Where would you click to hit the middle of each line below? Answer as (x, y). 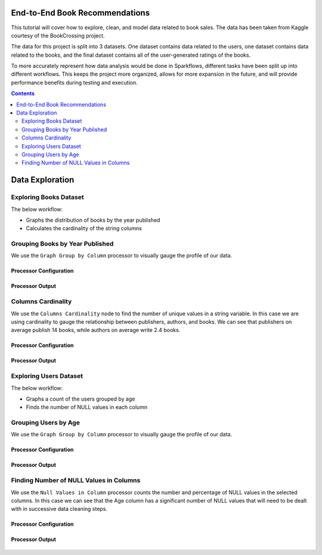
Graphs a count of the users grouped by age (80, 399)
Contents (23, 94)
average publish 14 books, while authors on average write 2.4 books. (96, 330)
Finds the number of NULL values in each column (87, 407)
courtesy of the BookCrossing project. (58, 35)
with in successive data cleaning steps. (59, 509)
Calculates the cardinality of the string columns (84, 228)
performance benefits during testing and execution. (75, 82)
